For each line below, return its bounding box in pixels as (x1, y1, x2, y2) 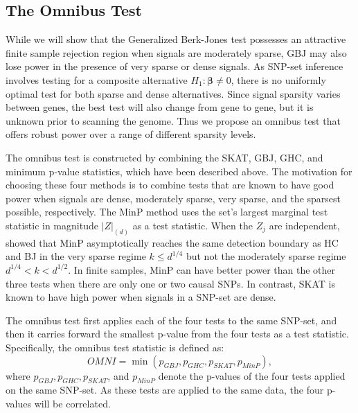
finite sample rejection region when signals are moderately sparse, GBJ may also (6, 45, 347, 60)
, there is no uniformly (231, 72, 326, 87)
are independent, (269, 218, 340, 232)
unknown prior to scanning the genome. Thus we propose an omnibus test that (6, 113, 341, 128)
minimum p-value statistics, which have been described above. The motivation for (6, 164, 352, 178)
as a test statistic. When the (132, 218, 253, 232)
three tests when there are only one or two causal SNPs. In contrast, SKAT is (6, 276, 336, 290)
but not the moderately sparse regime (186, 249, 346, 263)
